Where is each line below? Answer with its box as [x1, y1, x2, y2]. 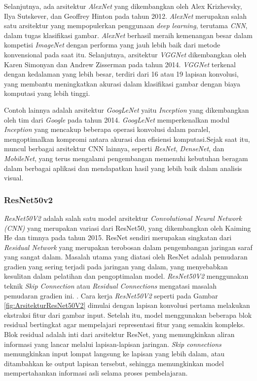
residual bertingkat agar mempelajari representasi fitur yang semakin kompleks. [4, 319, 245, 330]
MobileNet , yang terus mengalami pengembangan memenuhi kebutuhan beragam [4, 153, 248, 163]
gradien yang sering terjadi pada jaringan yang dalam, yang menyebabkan [4, 261, 228, 271]
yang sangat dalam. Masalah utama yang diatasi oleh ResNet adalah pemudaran [4, 252, 248, 262]
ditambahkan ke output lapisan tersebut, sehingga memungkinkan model [4, 358, 224, 368]
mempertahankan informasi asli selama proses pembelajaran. [4, 368, 188, 378]
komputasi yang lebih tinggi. [4, 88, 90, 98]
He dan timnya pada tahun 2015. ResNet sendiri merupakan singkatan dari [4, 232, 232, 243]
